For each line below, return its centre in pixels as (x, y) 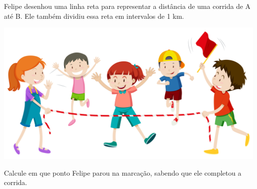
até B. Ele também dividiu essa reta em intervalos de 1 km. (94, 16)
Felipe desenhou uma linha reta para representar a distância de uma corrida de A (127, 6)
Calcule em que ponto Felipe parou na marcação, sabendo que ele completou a (123, 172)
